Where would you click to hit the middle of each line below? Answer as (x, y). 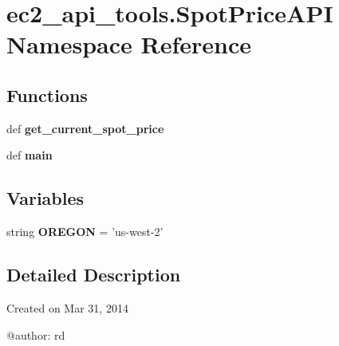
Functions (47, 94)
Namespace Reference (129, 44)
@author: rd (36, 334)
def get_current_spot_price (85, 128)
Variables (45, 198)
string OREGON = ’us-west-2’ (85, 232)
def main (30, 155)
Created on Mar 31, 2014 (67, 307)
